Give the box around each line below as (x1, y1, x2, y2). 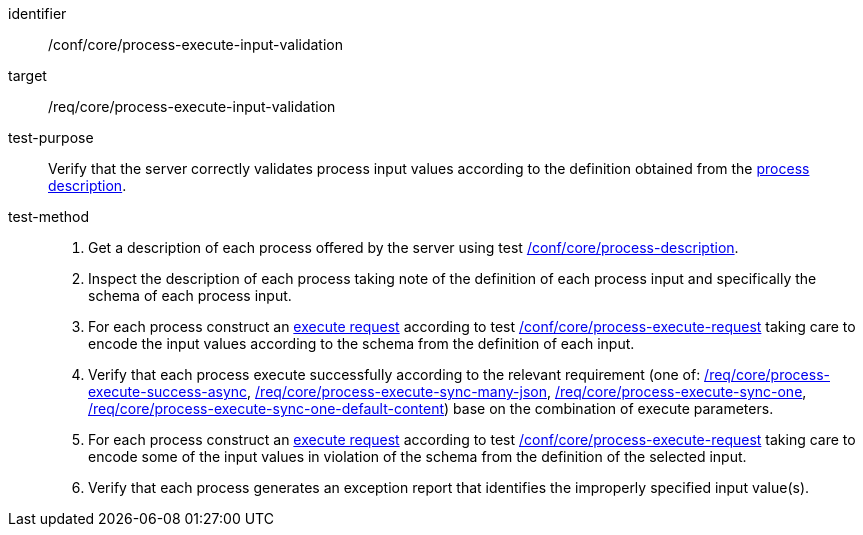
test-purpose (8, 129, 94, 146)
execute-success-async (88, 383, 248, 400)
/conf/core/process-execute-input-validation (48, 36, 343, 53)
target (8, 67, 47, 84)
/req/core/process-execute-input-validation (48, 98, 336, 115)
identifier (8, 5, 67, 22)
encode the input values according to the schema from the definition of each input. (88, 335, 635, 352)
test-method (8, 208, 89, 225)
